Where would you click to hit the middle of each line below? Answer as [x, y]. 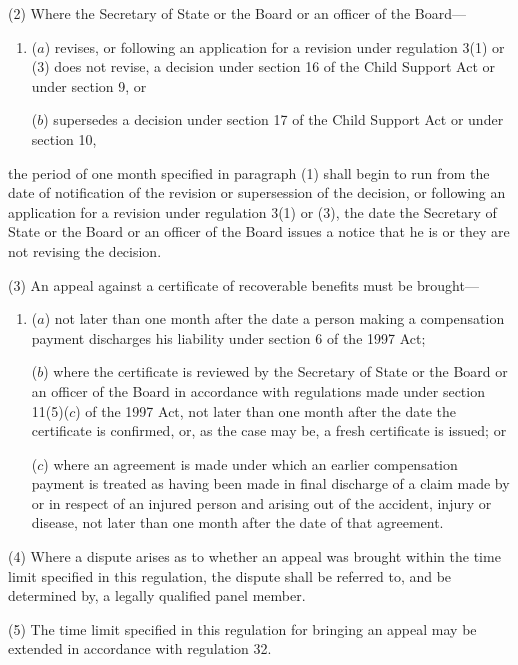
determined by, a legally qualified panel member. [157, 595]
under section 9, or [89, 85]
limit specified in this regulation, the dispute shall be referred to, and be [230, 575]
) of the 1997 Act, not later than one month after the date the [265, 410]
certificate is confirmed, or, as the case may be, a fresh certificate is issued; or [269, 430]
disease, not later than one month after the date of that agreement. [237, 522]
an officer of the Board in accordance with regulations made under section [258, 390]
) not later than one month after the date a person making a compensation [274, 318]
